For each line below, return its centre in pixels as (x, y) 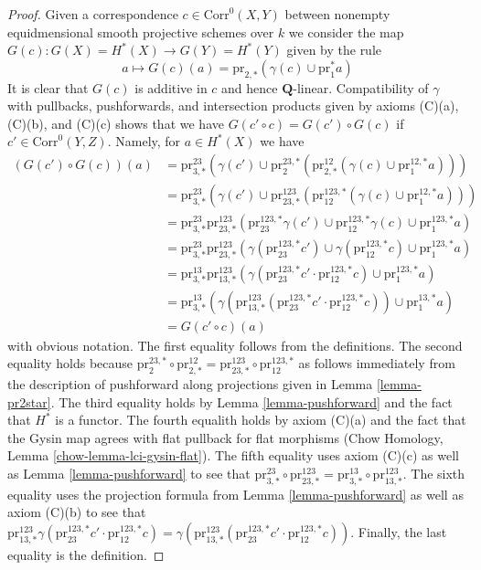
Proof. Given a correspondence (93, 14)
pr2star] (29, 401)
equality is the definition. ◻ (86, 554)
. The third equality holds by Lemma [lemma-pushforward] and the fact (251, 401)
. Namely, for (144, 141)
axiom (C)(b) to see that (77, 512)
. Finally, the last (399, 531)
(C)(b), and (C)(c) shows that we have (116, 123)
